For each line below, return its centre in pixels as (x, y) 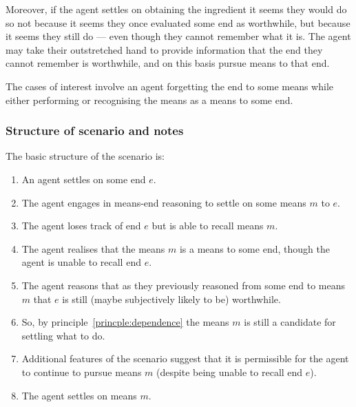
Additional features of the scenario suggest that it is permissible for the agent (185, 358)
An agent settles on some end (84, 179)
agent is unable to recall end (81, 262)
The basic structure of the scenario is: (85, 156)
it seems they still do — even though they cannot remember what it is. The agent (178, 36)
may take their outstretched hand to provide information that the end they (164, 49)
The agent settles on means (79, 395)
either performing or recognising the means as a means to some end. (149, 100)
